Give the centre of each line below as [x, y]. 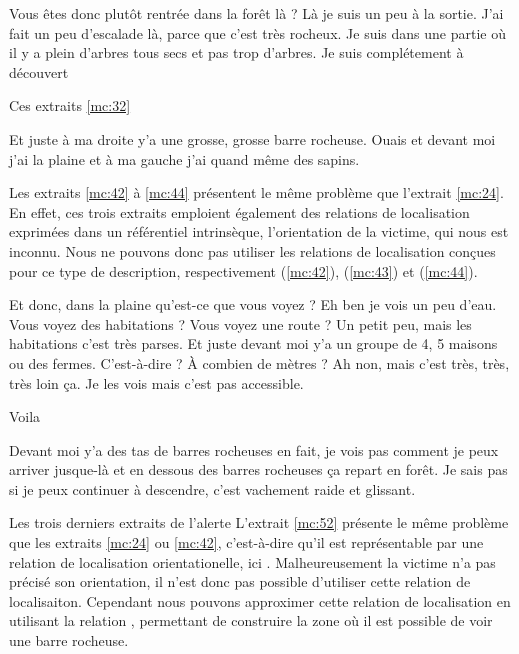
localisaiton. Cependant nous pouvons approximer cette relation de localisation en [260, 600]
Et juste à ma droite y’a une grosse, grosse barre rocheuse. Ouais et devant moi [252, 138]
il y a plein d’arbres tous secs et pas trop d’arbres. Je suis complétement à [236, 52]
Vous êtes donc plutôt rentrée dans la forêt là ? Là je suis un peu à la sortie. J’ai [256, 13]
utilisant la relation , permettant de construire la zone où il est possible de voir [251, 620]
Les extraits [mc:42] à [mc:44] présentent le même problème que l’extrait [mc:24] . [256, 192]
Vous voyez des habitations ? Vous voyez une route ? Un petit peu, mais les [240, 323]
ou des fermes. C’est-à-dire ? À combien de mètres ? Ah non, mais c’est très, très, [259, 362]
